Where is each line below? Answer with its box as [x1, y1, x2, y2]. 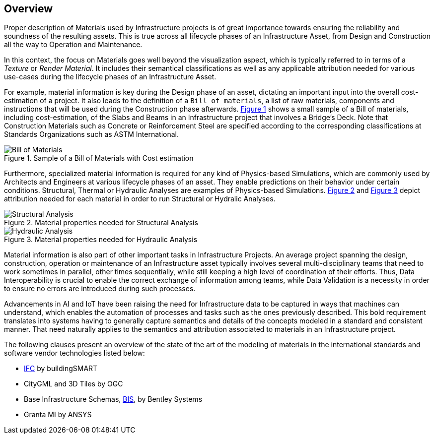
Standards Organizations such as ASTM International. [4, 130, 179, 139]
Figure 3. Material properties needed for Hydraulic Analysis [4, 235, 198, 244]
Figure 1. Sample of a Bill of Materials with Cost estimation [4, 154, 194, 163]
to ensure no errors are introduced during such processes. [4, 284, 196, 293]
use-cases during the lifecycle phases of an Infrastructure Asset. [4, 72, 217, 81]
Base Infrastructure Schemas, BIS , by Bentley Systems [24, 395, 203, 404]
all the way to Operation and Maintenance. [4, 40, 143, 49]
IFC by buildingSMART [24, 364, 98, 373]
